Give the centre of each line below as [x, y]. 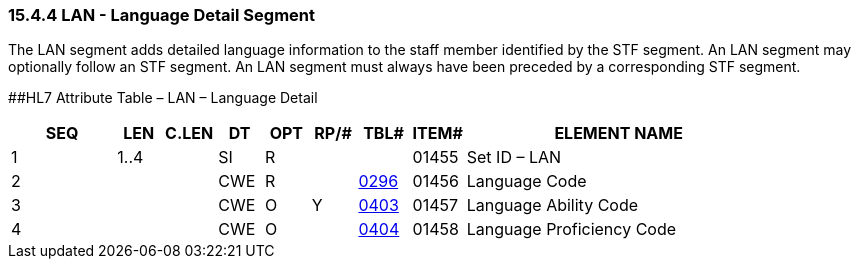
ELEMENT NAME [618, 133]
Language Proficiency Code [571, 229]
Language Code [526, 181]
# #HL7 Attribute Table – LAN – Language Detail [163, 98]
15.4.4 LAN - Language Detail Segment [161, 15]
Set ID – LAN [514, 157]
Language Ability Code [552, 205]
